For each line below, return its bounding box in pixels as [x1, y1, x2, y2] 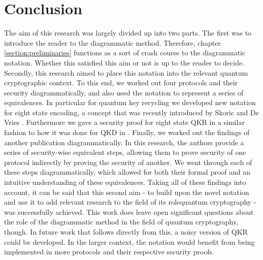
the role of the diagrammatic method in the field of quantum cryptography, [4, 216, 239, 227]
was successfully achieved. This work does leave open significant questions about [4, 206, 254, 217]
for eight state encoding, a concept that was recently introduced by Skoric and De [4, 107, 259, 117]
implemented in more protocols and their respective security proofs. [4, 246, 214, 257]
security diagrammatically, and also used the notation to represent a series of [4, 87, 244, 97]
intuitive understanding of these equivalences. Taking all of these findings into [4, 177, 246, 187]
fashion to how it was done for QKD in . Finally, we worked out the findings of [4, 127, 250, 138]
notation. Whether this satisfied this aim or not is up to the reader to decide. [4, 57, 245, 68]
